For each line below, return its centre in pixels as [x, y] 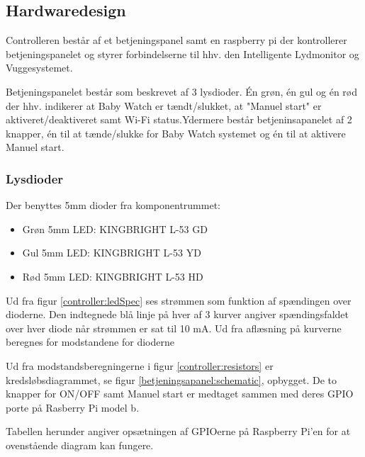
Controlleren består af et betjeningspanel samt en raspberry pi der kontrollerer [176, 40]
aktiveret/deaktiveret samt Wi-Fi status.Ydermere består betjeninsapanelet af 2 [179, 119]
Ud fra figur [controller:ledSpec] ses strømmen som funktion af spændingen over [179, 300]
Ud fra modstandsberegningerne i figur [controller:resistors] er [140, 365]
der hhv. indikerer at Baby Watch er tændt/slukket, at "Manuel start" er [164, 105]
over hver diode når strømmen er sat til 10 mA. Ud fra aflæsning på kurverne [174, 328]
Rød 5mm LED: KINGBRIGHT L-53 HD [113, 276]
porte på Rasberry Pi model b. [73, 407]
